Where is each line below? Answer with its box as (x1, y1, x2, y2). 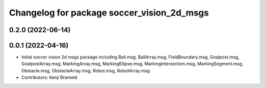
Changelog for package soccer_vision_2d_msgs (9, 7, 209, 18)
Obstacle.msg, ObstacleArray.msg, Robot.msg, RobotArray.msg (21, 68, 150, 73)
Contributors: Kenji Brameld (21, 74, 78, 80)
